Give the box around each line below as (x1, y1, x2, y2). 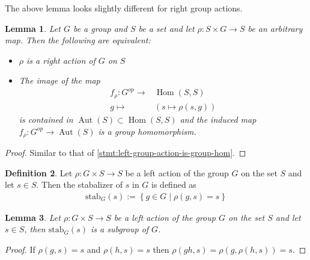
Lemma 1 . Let (5, 22, 61, 34)
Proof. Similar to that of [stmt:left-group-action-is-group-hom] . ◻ (5, 146, 246, 159)
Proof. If (5, 243, 35, 256)
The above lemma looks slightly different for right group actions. (5, 2, 243, 14)
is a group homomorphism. (98, 125, 196, 137)
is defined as (151, 178, 196, 191)
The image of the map (19, 74, 100, 87)
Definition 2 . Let (5, 166, 73, 179)
